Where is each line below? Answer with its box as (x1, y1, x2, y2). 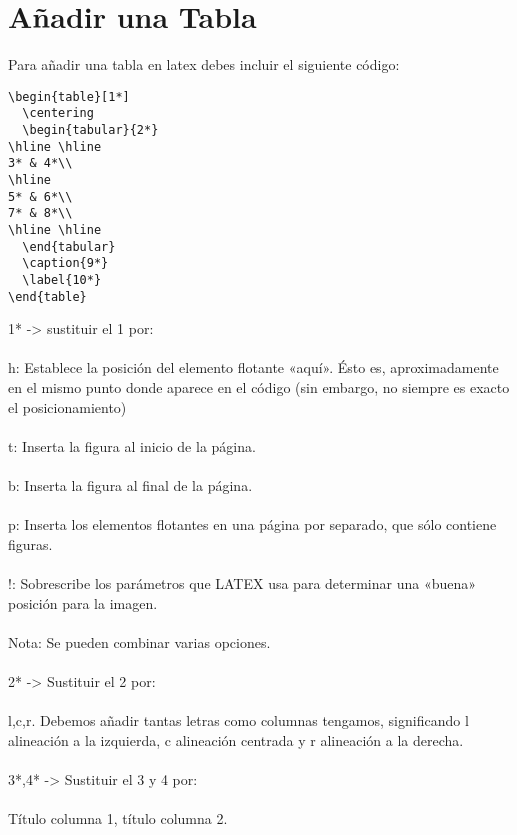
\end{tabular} (22, 239, 116, 254)
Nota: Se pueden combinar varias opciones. (8, 631, 271, 652)
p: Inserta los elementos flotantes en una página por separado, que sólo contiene (8, 514, 497, 535)
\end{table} (8, 289, 87, 304)
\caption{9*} (22, 256, 109, 271)
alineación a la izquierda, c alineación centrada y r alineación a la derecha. (8, 729, 464, 750)
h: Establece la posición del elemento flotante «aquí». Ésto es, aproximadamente (8, 357, 499, 378)
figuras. (8, 533, 53, 554)
